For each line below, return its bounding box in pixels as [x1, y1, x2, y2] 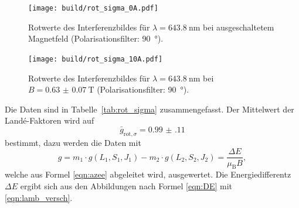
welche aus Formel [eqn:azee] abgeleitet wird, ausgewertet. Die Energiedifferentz [5, 168, 291, 180]
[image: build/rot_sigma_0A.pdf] [28, 4, 158, 12]
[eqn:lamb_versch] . [5, 191, 73, 203]
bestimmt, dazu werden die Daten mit [5, 136, 141, 148]
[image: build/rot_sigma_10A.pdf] [28, 54, 163, 63]
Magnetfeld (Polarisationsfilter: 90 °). [28, 32, 164, 45]
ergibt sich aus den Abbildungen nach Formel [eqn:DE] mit [20, 179, 233, 192]
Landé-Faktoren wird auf [5, 114, 94, 127]
